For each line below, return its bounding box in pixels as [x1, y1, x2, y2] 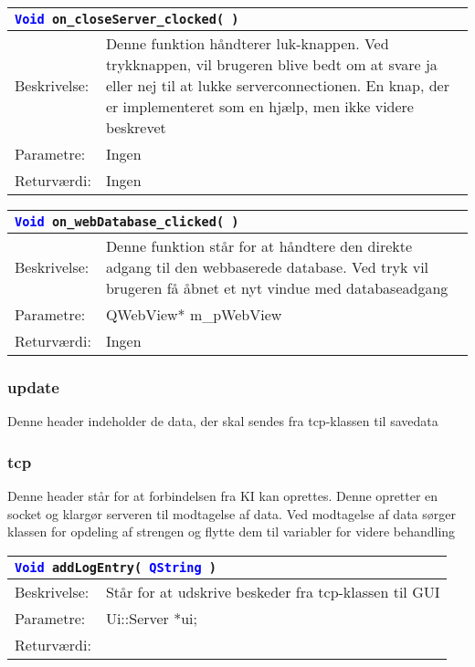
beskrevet [105, 117, 166, 138]
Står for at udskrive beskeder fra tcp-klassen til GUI [105, 580, 440, 602]
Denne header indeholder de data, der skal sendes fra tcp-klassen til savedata [7, 412, 438, 431]
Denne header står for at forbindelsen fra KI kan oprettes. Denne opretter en [7, 486, 438, 505]
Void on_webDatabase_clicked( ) [15, 214, 239, 229]
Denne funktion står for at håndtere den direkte [105, 235, 413, 256]
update [7, 375, 59, 398]
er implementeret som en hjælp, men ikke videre [105, 96, 414, 117]
